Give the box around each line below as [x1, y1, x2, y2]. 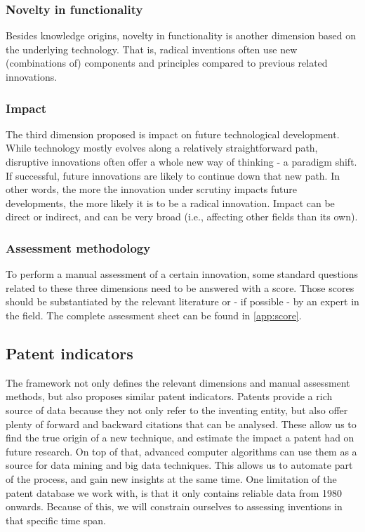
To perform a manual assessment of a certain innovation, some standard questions [6, 267, 359, 281]
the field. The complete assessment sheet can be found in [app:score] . [6, 307, 302, 322]
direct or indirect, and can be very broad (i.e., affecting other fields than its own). [6, 209, 358, 224]
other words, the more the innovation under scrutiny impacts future [6, 182, 298, 197]
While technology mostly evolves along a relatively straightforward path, [6, 140, 318, 155]
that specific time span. [6, 512, 106, 527]
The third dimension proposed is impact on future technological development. [6, 126, 340, 141]
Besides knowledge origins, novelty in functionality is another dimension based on [6, 28, 356, 43]
